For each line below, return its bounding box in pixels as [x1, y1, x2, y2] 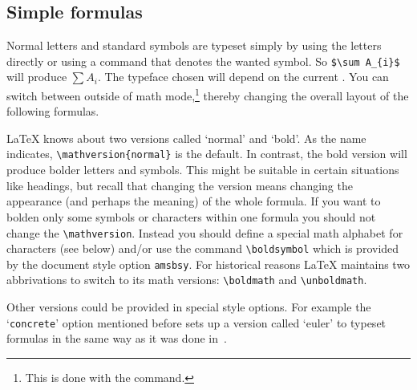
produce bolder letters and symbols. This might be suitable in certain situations [6, 161, 399, 178]
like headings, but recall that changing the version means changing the [6, 177, 353, 193]
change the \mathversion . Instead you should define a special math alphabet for [6, 224, 403, 241]
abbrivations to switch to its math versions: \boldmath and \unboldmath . [6, 271, 367, 288]
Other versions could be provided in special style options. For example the [6, 299, 371, 315]
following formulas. [6, 103, 99, 120]
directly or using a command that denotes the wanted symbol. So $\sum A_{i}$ [6, 52, 400, 69]
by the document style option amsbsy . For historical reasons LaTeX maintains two [6, 255, 411, 272]
